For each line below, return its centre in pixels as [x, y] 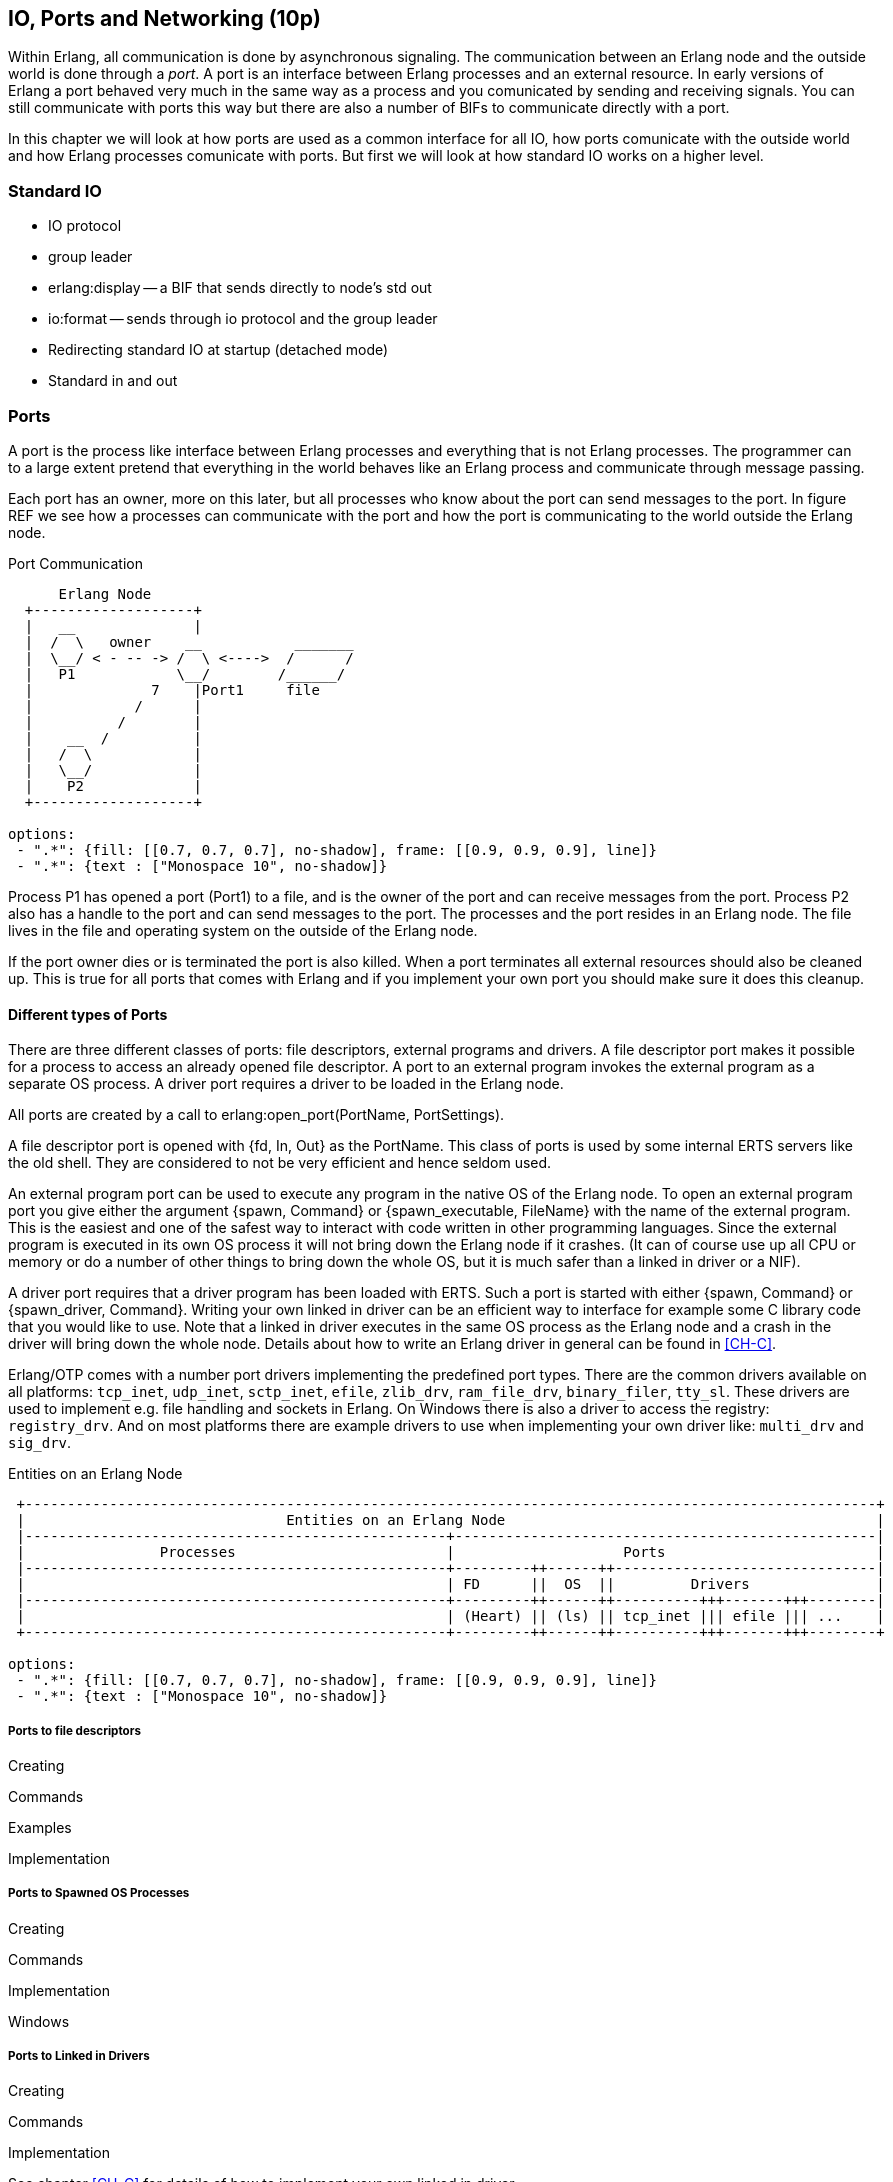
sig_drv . [40, 1443]
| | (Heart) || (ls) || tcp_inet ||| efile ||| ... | [450, 1616]
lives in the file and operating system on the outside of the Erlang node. [243, 930]
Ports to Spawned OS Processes [99, 1893]
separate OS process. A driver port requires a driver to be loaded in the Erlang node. [286, 1084]
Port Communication [75, 563]
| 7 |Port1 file [172, 689]
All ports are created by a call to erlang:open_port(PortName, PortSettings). [256, 1115]
